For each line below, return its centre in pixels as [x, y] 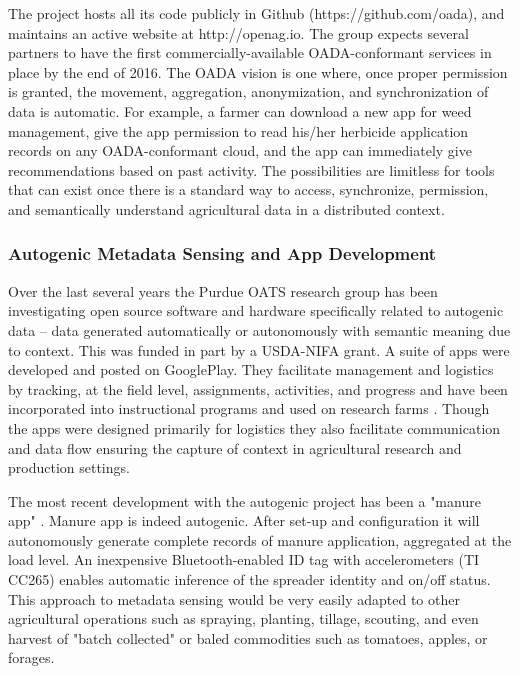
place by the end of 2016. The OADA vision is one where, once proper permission [258, 71]
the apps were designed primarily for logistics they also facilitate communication [254, 427]
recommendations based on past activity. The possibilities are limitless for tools [251, 169]
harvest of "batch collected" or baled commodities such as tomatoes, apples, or [248, 637]
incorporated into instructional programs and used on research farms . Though [249, 408]
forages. [31, 657]
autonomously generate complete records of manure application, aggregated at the [260, 539]
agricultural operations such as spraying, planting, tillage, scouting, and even [243, 618]
